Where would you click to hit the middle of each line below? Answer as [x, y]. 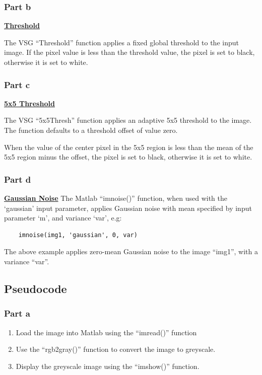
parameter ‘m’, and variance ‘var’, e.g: [63, 218]
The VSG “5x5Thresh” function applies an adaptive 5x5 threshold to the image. [128, 120]
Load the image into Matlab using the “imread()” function [106, 332]
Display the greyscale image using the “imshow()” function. [108, 366]
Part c [17, 84]
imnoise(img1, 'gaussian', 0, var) [78, 235]
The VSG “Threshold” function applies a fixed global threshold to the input [121, 42]
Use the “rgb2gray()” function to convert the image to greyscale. [116, 349]
